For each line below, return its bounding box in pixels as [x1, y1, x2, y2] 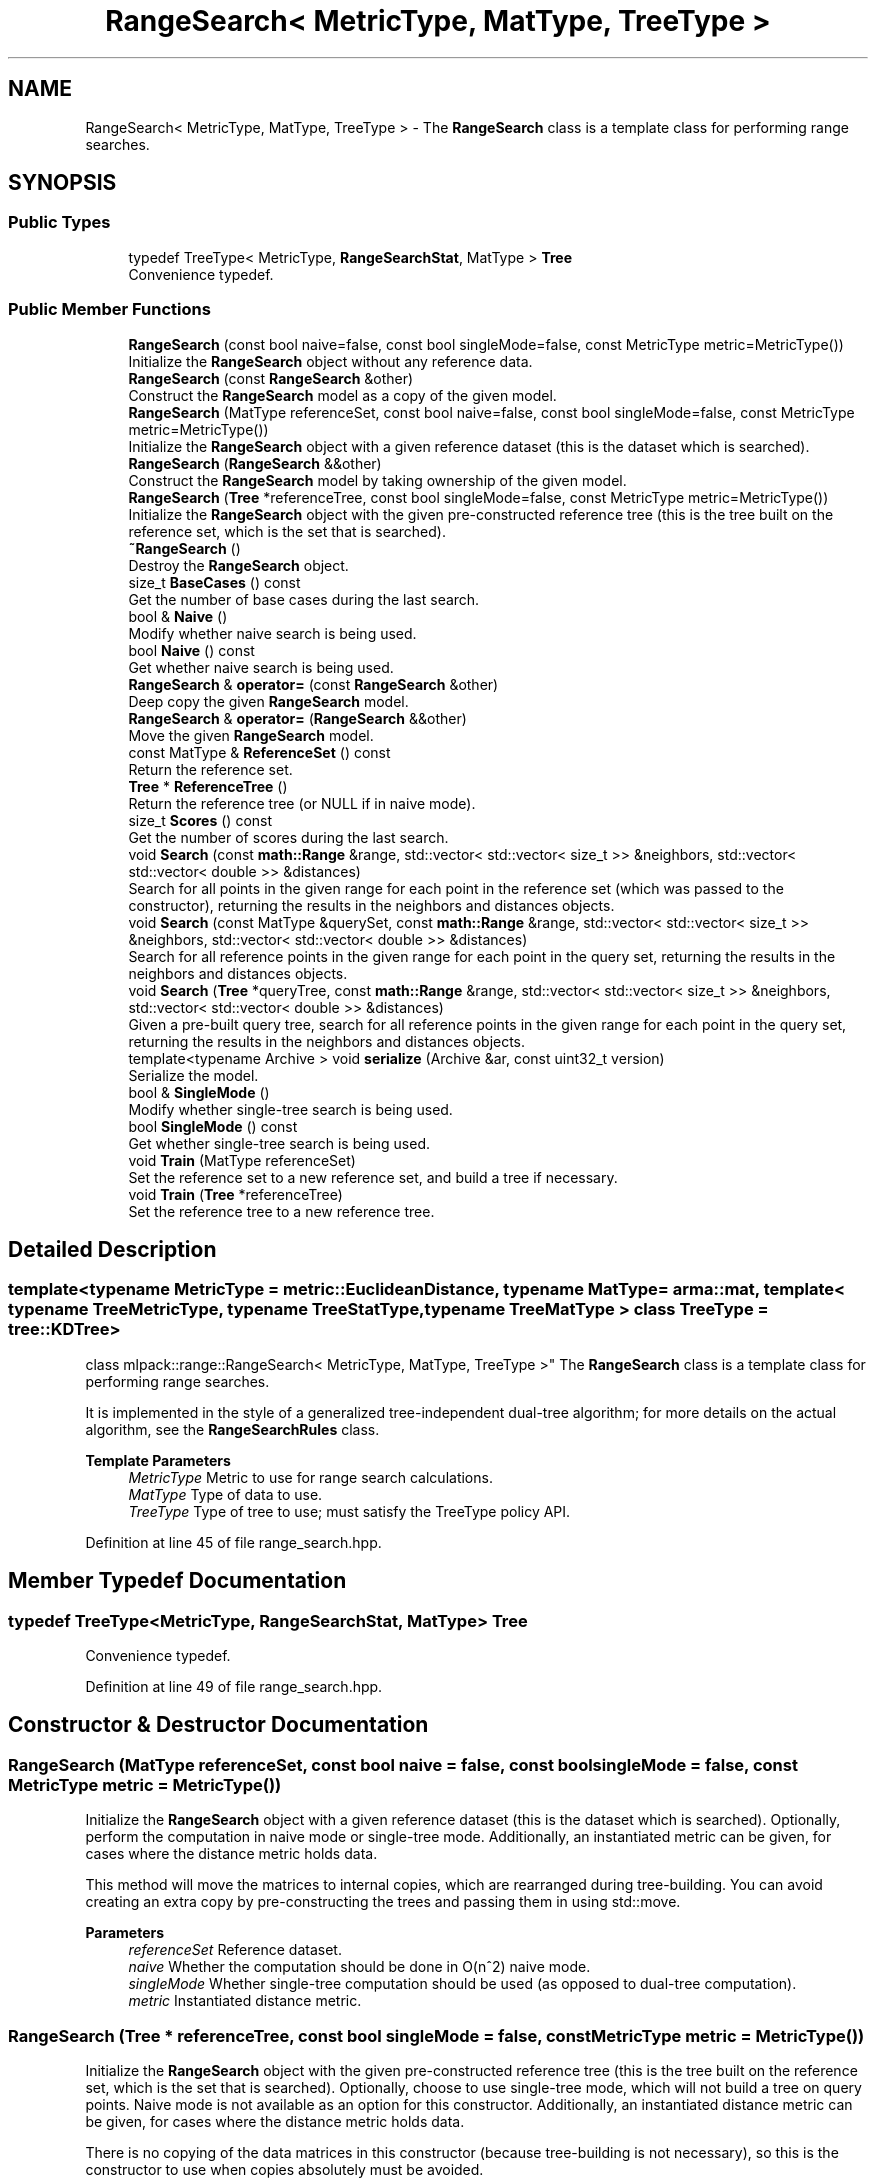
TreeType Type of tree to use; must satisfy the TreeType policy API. [128, 1502, 571, 1520]
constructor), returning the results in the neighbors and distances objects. [128, 896, 615, 914]
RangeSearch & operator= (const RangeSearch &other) [128, 675, 499, 693]
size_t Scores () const [128, 811, 273, 829]
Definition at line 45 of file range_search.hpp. [85, 1533, 382, 1551]
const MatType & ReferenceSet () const [128, 743, 391, 761]
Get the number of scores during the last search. [128, 828, 449, 846]
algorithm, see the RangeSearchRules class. [85, 1420, 380, 1438]
